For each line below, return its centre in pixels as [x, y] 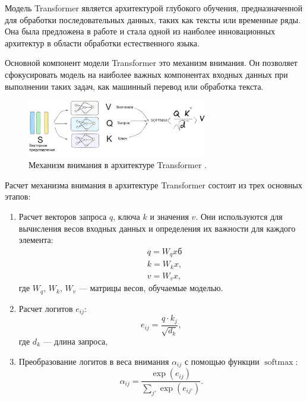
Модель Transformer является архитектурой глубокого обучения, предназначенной [154, 8]
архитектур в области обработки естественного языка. [102, 42]
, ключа [126, 217]
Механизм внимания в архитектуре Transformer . [118, 165]
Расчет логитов [46, 308]
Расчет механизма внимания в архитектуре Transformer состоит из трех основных [153, 184]
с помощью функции [222, 361]
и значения [169, 217]
